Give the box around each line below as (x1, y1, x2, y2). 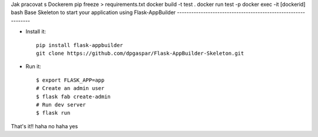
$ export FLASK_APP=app (36, 76, 105, 83)
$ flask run (36, 109, 71, 116)
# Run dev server (36, 101, 86, 108)
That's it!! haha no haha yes (11, 122, 78, 129)
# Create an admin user (36, 85, 105, 92)
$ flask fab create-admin (36, 93, 111, 100)
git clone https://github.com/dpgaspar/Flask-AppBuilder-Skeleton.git (36, 50, 244, 56)
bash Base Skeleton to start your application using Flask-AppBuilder (11, 9, 176, 16)
